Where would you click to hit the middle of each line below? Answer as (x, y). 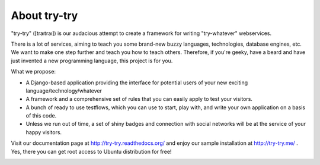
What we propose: (33, 72)
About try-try (44, 15)
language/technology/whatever (64, 91)
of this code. (41, 116)
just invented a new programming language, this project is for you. (92, 61)
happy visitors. (44, 132)
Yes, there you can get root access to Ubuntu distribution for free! (91, 151)
